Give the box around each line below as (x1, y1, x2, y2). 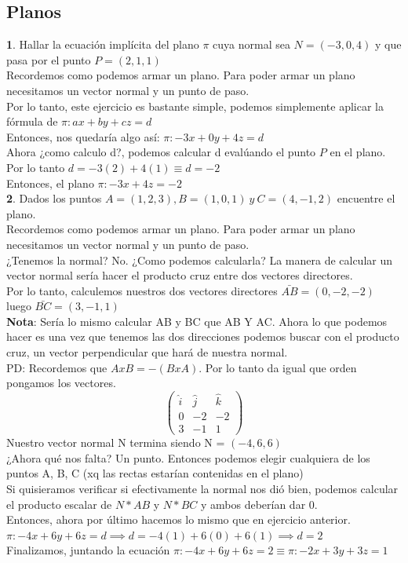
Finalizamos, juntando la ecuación (6, 542, 170, 558)
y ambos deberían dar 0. (200, 495, 318, 512)
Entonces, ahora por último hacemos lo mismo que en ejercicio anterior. (6, 511, 351, 528)
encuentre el (337, 190, 395, 207)
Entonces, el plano (6, 174, 94, 191)
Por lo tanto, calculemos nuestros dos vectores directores (6, 282, 278, 298)
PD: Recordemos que (6, 359, 107, 375)
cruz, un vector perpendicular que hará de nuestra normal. (6, 344, 288, 360)
